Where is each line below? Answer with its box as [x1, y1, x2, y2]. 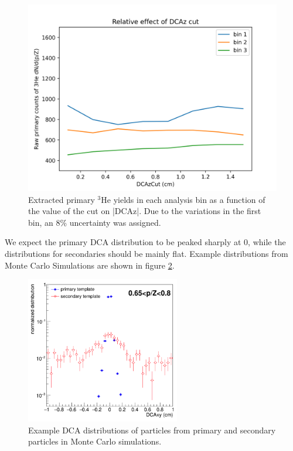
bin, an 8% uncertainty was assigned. [28, 216, 161, 228]
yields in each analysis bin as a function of [113, 193, 265, 205]
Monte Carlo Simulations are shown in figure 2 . [5, 259, 175, 271]
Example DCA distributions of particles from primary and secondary [28, 423, 276, 436]
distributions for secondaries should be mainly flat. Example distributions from [5, 247, 288, 259]
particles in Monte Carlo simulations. [28, 435, 162, 447]
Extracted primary [28, 193, 95, 205]
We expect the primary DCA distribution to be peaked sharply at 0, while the [5, 236, 286, 248]
